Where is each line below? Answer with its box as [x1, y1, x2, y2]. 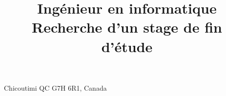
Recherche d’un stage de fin [32, 17, 222, 37]
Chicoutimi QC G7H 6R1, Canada [4, 82, 107, 93]
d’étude [101, 36, 153, 56]
